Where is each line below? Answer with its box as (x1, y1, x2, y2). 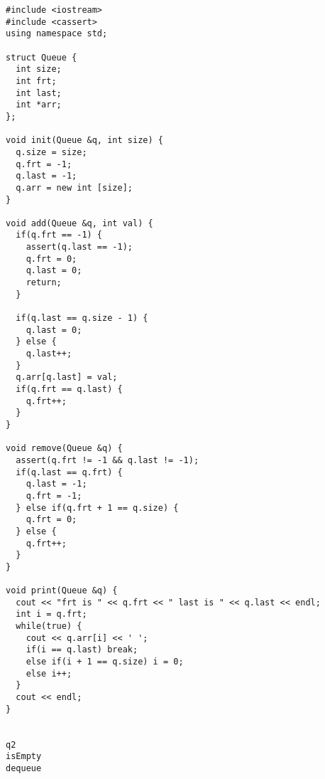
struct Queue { (6, 52, 77, 63)
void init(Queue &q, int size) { (6, 135, 163, 146)
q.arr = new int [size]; (16, 182, 133, 193)
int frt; (16, 75, 57, 86)
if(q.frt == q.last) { (16, 384, 123, 394)
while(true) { (16, 621, 82, 632)
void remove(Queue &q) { (6, 443, 123, 454)
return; (26, 277, 62, 288)
